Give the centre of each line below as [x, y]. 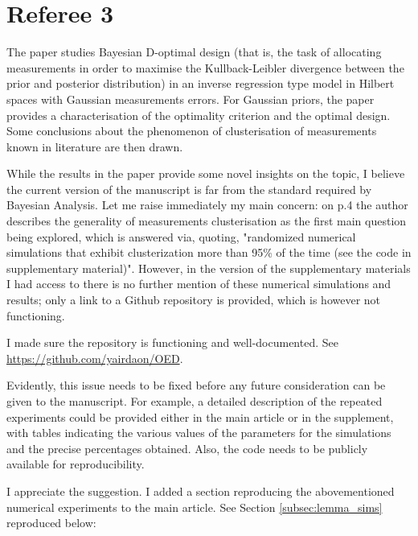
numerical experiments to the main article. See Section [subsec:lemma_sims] [195, 507]
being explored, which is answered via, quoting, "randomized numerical [181, 236]
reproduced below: [51, 523]
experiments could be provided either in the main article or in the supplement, [200, 416]
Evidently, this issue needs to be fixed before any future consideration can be [196, 385]
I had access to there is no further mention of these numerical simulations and [199, 284]
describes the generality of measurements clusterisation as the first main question [207, 221]
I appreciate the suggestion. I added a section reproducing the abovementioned [201, 491]
